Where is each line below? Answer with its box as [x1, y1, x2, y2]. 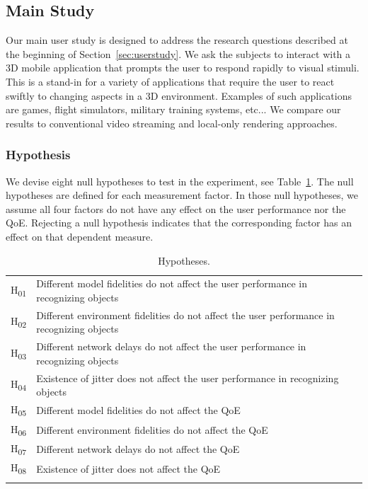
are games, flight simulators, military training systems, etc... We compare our [6, 102, 341, 117]
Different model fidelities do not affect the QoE [36, 403, 241, 418]
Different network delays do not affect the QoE [36, 442, 240, 456]
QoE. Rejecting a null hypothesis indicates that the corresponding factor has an [6, 215, 352, 230]
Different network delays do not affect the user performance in [36, 339, 306, 354]
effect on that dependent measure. [6, 229, 154, 243]
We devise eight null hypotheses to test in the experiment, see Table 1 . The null [6, 173, 354, 188]
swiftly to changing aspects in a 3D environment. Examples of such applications [6, 88, 352, 103]
